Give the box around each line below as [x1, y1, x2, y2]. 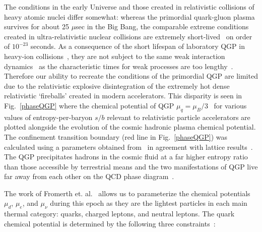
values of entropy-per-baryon [4, 111, 93, 122]
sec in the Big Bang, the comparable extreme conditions [76, 21, 249, 32]
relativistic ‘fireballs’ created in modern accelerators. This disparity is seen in [4, 90, 242, 101]
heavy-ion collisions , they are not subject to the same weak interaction [4, 50, 225, 61]
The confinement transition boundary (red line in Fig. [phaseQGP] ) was [4, 131, 228, 142]
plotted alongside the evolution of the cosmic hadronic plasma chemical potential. [4, 122, 256, 132]
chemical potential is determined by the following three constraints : [4, 218, 216, 228]
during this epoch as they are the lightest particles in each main [50, 198, 247, 208]
